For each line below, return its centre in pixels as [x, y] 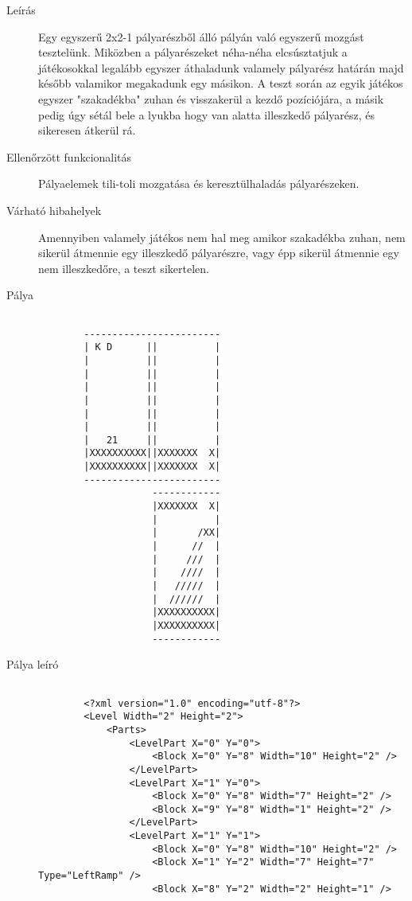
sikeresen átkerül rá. [87, 130]
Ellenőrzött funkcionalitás [69, 156]
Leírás [21, 10]
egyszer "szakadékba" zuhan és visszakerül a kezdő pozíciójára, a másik [211, 98]
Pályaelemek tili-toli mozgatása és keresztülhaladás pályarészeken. [199, 183]
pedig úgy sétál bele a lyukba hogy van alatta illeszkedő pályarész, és [207, 114]
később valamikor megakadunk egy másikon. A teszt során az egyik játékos [221, 83]
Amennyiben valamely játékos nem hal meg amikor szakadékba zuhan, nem [222, 237]
